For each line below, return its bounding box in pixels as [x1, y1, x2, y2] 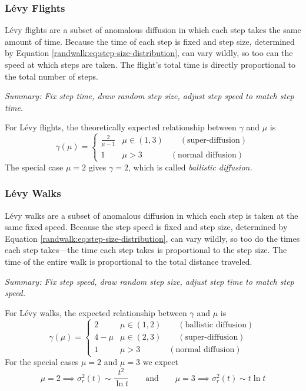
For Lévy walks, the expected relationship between [5, 306, 187, 318]
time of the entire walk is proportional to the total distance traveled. [5, 255, 252, 268]
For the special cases [5, 356, 79, 368]
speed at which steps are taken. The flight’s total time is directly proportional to [5, 58, 296, 70]
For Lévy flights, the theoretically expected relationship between [5, 121, 237, 133]
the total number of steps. [5, 70, 98, 82]
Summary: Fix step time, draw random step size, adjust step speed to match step [5, 90, 294, 102]
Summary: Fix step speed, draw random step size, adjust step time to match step [5, 275, 294, 287]
